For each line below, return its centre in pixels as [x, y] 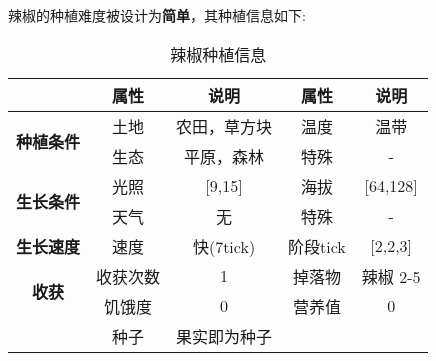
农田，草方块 [224, 126]
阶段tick [317, 246]
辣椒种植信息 [218, 54]
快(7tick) [224, 246]
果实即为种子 [224, 336]
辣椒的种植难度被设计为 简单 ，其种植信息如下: [157, 15]
